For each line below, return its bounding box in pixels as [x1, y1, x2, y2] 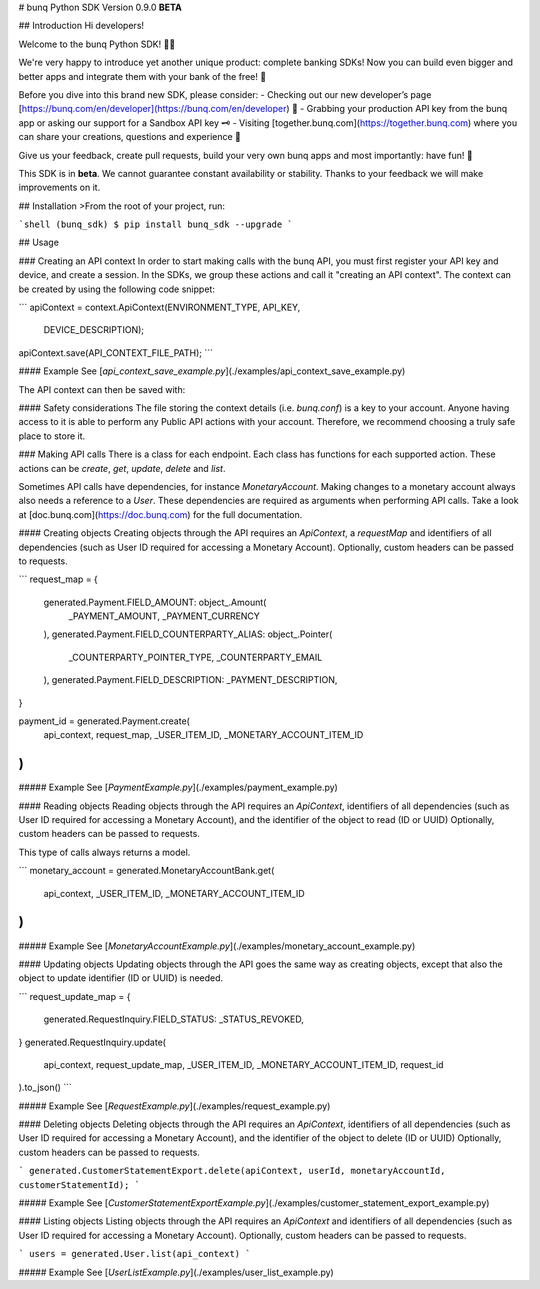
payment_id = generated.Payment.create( [18, 715, 190, 727]
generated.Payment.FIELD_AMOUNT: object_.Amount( [43, 596, 267, 608]
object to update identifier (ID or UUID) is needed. [18, 972, 224, 984]
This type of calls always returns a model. [18, 846, 191, 858]
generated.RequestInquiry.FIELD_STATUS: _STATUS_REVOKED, [43, 1013, 305, 1025]
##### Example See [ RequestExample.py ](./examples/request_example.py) [18, 1100, 331, 1112]
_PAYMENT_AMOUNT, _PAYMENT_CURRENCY [68, 610, 260, 622]
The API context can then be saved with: [18, 383, 186, 395]
